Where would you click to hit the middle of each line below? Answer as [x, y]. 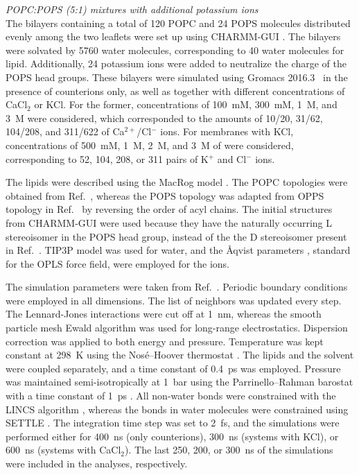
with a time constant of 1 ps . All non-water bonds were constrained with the [171, 396]
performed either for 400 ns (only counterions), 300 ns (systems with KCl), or [172, 436]
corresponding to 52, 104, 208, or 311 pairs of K [107, 158]
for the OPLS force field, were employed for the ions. [118, 263]
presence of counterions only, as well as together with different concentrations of [175, 90]
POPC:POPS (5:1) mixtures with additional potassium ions [132, 9]
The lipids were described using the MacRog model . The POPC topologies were [177, 182]
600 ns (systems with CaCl [63, 450]
